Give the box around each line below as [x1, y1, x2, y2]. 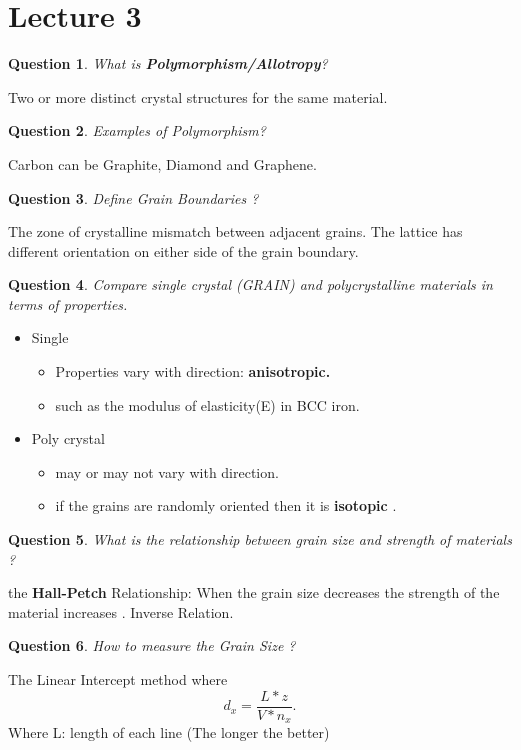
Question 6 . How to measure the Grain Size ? [8, 635, 296, 656]
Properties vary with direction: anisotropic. [55, 361, 331, 382]
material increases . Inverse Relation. [8, 601, 234, 622]
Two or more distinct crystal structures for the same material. [8, 86, 388, 107]
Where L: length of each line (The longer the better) [8, 722, 330, 743]
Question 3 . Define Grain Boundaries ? [8, 187, 259, 208]
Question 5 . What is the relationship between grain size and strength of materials [8, 529, 512, 550]
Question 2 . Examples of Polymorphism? [8, 120, 266, 141]
